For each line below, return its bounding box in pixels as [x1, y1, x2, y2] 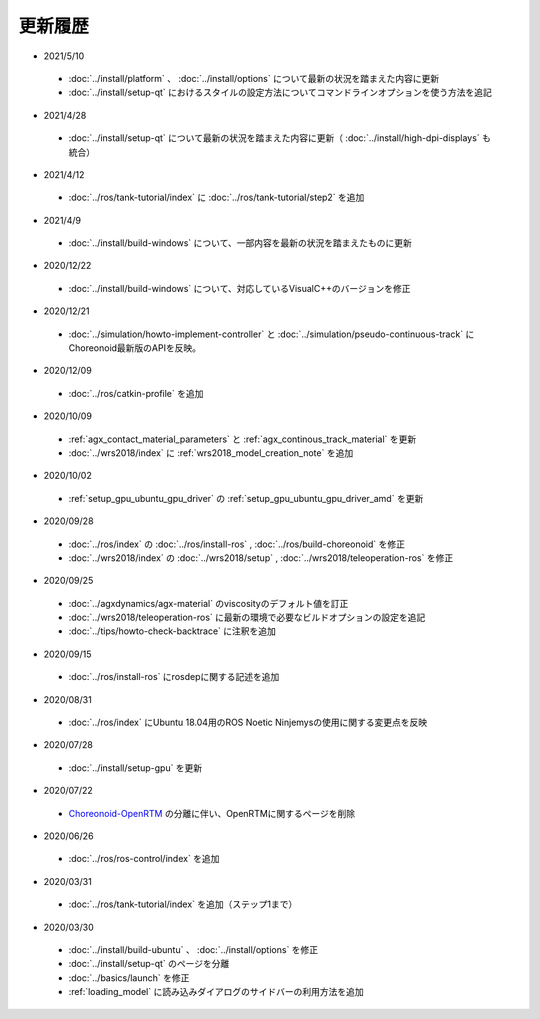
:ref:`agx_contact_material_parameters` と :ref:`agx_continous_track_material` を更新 [68, 433, 417, 445]
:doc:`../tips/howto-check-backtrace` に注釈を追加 [68, 625, 277, 637]
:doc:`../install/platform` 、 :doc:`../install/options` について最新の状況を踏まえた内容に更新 [68, 72, 440, 84]
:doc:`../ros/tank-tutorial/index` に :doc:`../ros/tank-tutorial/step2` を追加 [68, 191, 365, 204]
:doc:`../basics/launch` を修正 [68, 971, 190, 984]
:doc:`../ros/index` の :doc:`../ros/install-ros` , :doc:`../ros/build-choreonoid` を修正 [68, 538, 405, 550]
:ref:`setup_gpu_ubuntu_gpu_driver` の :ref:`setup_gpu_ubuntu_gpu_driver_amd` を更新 [68, 492, 424, 504]
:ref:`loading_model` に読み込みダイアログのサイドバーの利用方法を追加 [68, 986, 364, 998]
